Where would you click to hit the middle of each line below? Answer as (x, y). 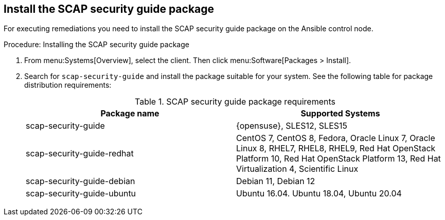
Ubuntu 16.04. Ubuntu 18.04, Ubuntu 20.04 (319, 194)
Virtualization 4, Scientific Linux (297, 169)
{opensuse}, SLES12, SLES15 (292, 126)
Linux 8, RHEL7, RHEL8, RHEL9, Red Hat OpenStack (336, 148)
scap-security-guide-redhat (80, 154)
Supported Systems (340, 114)
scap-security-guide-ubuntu (81, 194)
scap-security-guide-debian (81, 181)
